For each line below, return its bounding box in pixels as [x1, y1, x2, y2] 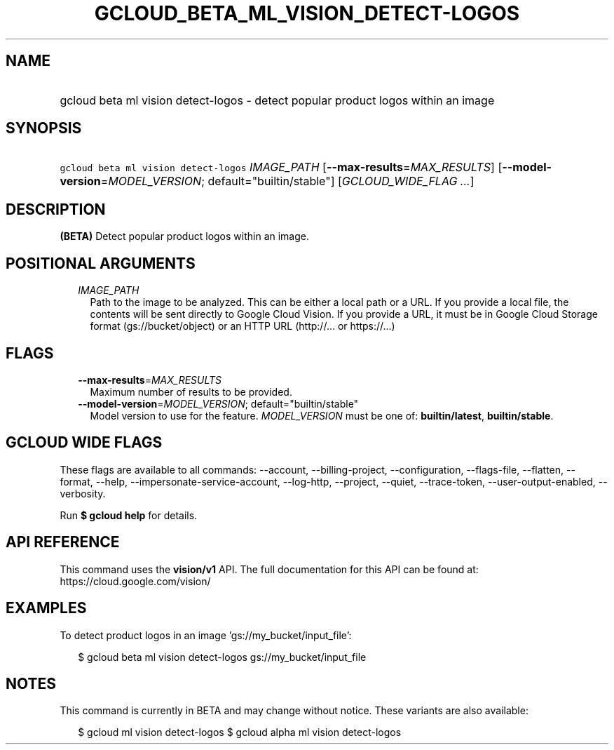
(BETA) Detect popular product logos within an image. [60, 230, 310, 243]
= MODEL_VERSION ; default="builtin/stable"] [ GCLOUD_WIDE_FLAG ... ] [100, 174, 475, 189]
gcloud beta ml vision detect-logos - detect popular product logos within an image [60, 93, 495, 107]
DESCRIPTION [6, 200, 106, 218]
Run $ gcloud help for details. [60, 509, 198, 521]
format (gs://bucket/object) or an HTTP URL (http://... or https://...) [90, 320, 395, 333]
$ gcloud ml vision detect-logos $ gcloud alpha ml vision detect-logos [78, 726, 402, 739]
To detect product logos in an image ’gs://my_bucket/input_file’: [60, 629, 352, 641]
